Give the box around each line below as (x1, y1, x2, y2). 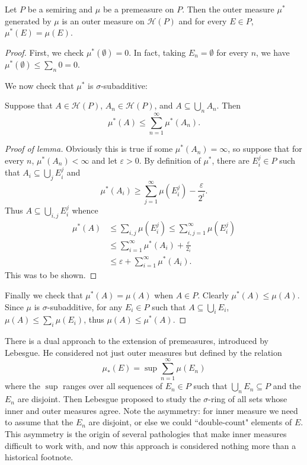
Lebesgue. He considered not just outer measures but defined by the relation (5, 346, 282, 358)
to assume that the (5, 416, 73, 428)
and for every (178, 14, 227, 27)
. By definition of (139, 154, 201, 166)
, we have (256, 46, 290, 58)
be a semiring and (27, 3, 93, 15)
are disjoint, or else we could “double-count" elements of (88, 416, 292, 428)
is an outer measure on (62, 14, 145, 27)
